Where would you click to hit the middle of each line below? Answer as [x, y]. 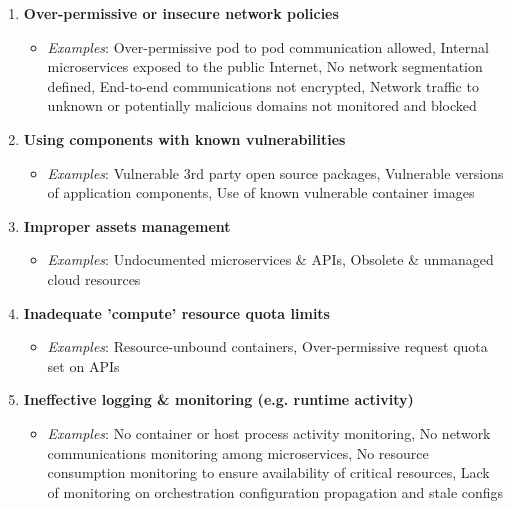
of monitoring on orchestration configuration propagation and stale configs [275, 491]
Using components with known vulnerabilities [184, 138]
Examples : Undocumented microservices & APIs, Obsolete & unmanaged [270, 259]
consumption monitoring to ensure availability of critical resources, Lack [268, 472]
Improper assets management [127, 225]
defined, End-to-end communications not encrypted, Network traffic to [263, 85]
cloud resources [94, 278]
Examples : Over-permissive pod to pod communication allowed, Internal [268, 46]
